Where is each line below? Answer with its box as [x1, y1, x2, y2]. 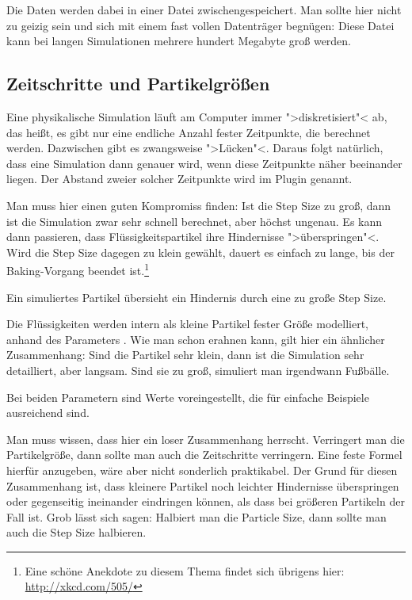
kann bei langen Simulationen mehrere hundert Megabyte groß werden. [6, 32, 352, 49]
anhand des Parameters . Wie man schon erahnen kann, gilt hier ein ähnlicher [6, 331, 385, 347]
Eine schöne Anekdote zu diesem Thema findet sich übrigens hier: [25, 562, 345, 579]
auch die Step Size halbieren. [6, 524, 147, 541]
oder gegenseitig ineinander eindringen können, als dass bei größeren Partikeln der [6, 493, 405, 510]
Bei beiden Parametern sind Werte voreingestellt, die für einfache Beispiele [6, 388, 369, 405]
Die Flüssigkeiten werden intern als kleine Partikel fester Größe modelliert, [6, 315, 368, 332]
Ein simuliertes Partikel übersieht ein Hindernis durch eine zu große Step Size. [6, 289, 387, 305]
